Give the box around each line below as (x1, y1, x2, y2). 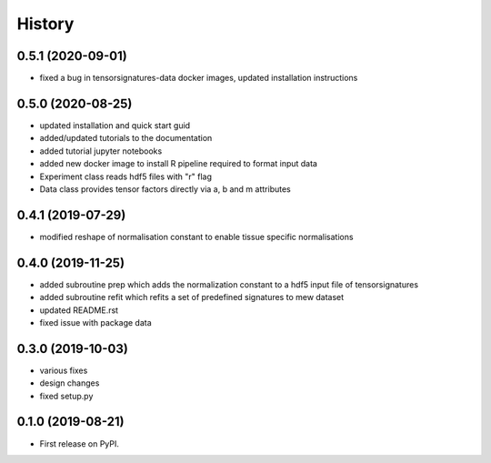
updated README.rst (39, 305, 118, 316)
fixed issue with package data (39, 317, 152, 327)
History (16, 14, 75, 34)
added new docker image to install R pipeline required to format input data (39, 158, 318, 169)
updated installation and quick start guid (39, 119, 191, 131)
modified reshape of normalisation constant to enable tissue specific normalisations (39, 231, 354, 242)
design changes (39, 377, 100, 388)
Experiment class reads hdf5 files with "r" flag (39, 171, 213, 182)
